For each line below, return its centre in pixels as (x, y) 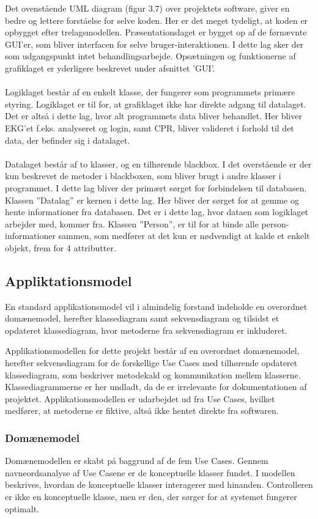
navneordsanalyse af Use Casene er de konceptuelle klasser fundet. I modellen (150, 472)
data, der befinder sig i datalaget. (68, 140)
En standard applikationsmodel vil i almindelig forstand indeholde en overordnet (156, 306)
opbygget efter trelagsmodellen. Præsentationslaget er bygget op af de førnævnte (156, 32)
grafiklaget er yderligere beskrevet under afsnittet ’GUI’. (110, 68)
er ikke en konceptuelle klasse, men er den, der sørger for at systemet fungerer (151, 497)
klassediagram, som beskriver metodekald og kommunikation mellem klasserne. (153, 374)
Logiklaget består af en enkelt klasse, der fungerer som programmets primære (150, 92)
